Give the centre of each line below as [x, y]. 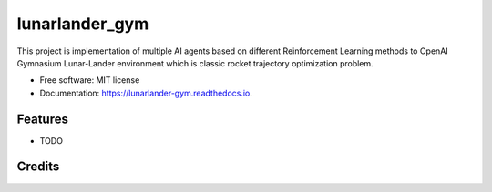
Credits [38, 167]
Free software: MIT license [90, 80]
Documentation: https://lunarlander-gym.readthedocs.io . [146, 93]
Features [42, 119]
